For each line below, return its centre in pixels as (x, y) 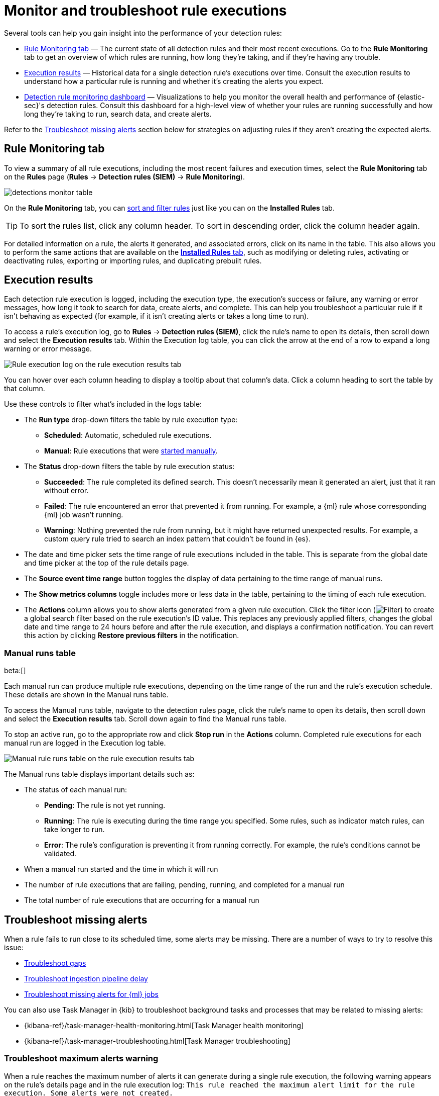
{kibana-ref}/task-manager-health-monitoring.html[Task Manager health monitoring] (164, 1026)
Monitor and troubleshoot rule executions (145, 11)
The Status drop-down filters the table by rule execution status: (129, 467)
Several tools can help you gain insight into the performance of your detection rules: (143, 33)
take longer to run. (75, 830)
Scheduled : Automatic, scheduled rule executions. (128, 435)
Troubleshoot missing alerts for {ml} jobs (91, 994)
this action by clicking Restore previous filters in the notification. (132, 635)
